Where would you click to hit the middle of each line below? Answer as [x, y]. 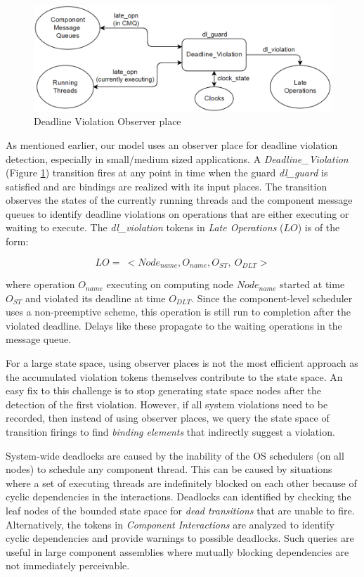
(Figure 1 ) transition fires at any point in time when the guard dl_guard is [167, 173]
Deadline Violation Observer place [108, 121]
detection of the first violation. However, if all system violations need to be [167, 404]
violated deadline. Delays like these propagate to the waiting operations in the [174, 325]
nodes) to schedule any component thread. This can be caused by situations [169, 469]
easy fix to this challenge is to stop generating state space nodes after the [163, 390]
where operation [40, 284]
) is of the [319, 227]
